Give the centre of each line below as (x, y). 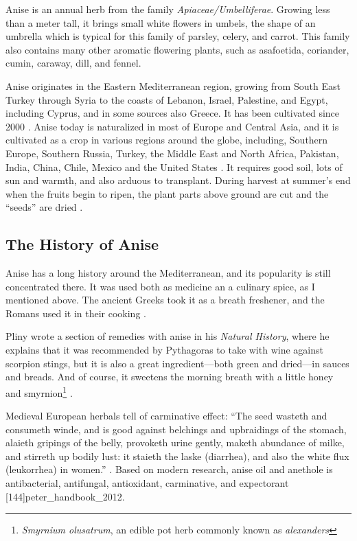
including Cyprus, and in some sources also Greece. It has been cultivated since (173, 113)
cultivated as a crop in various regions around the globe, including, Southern (167, 140)
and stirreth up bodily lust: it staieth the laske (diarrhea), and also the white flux (177, 456)
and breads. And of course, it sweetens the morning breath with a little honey (170, 377)
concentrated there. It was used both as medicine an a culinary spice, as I (160, 286)
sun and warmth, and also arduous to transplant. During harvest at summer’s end (178, 180)
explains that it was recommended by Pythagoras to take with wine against (164, 350)
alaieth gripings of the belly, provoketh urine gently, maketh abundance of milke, (175, 442)
